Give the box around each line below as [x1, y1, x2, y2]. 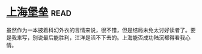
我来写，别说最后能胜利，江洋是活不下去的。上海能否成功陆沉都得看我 [11, 34, 185, 41]
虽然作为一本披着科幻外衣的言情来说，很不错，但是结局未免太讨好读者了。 [6, 26, 191, 34]
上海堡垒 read [6, 5, 72, 19]
